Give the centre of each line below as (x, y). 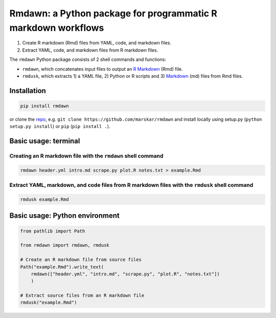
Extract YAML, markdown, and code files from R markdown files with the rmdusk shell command (131, 185)
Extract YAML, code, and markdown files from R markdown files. (90, 50)
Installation (28, 90)
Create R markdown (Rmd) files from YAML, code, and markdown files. (97, 43)
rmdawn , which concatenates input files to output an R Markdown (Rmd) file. (103, 69)
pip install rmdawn (44, 106)
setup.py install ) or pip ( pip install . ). (60, 126)
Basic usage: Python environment (64, 216)
